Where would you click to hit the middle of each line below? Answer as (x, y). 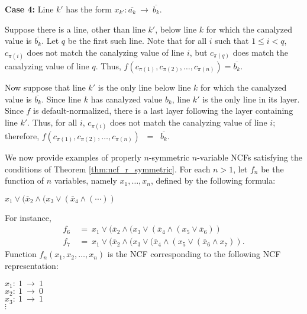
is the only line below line (144, 87)
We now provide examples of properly (73, 157)
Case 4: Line (29, 9)
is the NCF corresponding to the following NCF (194, 254)
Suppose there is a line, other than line (75, 29)
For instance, (28, 217)
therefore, (22, 135)
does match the (261, 52)
